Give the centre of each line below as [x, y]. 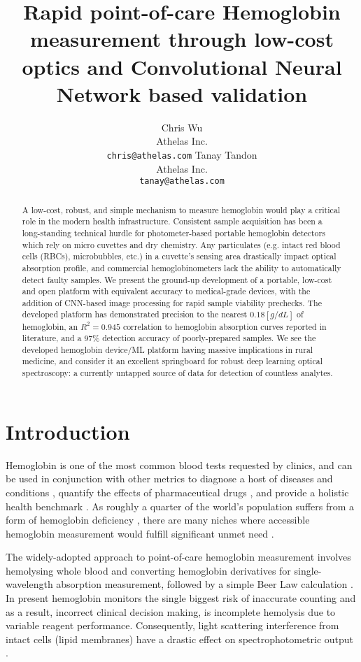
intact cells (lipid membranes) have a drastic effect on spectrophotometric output [180, 639]
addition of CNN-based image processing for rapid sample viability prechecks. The [172, 302]
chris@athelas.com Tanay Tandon [182, 154]
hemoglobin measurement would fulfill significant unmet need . [140, 533]
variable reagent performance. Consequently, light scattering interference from [172, 625]
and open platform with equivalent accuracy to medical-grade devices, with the [166, 291]
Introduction [68, 431]
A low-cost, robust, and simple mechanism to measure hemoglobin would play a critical [181, 209]
